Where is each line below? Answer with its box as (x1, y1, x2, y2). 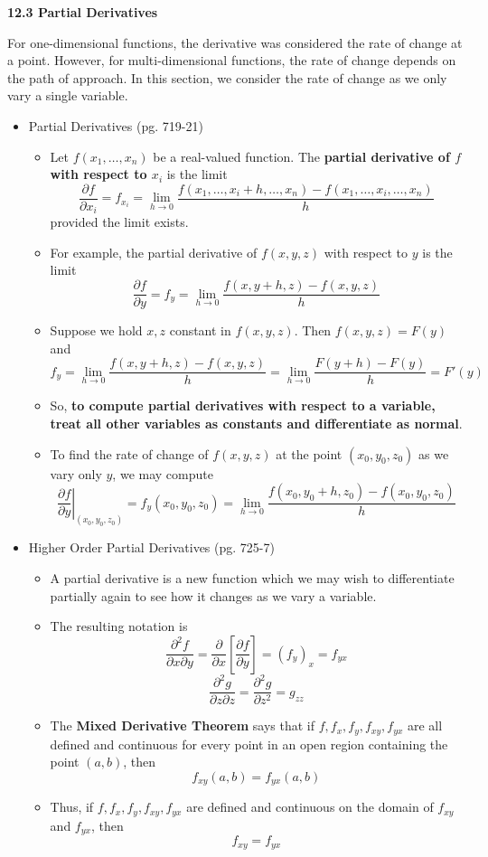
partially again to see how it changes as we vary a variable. (50, 586, 377, 605)
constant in (169, 321, 231, 340)
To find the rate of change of (50, 444, 209, 463)
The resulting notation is (50, 617, 188, 636)
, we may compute (112, 464, 213, 483)
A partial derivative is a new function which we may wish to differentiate (50, 569, 455, 588)
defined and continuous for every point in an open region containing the (50, 734, 448, 753)
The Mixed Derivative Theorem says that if (50, 716, 314, 735)
